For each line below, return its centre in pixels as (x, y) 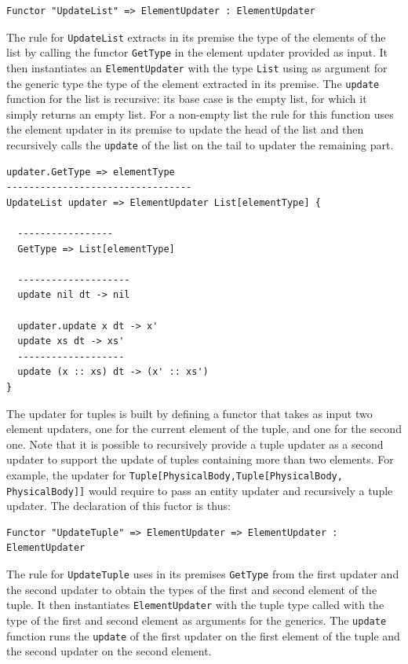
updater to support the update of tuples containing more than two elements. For (200, 459)
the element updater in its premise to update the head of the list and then (185, 129)
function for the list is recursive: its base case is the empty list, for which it (187, 99)
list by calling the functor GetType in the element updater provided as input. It (197, 52)
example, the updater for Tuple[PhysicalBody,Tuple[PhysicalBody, (175, 474)
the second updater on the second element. (109, 651)
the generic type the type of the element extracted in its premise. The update (193, 83)
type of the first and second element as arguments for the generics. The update (197, 620)
